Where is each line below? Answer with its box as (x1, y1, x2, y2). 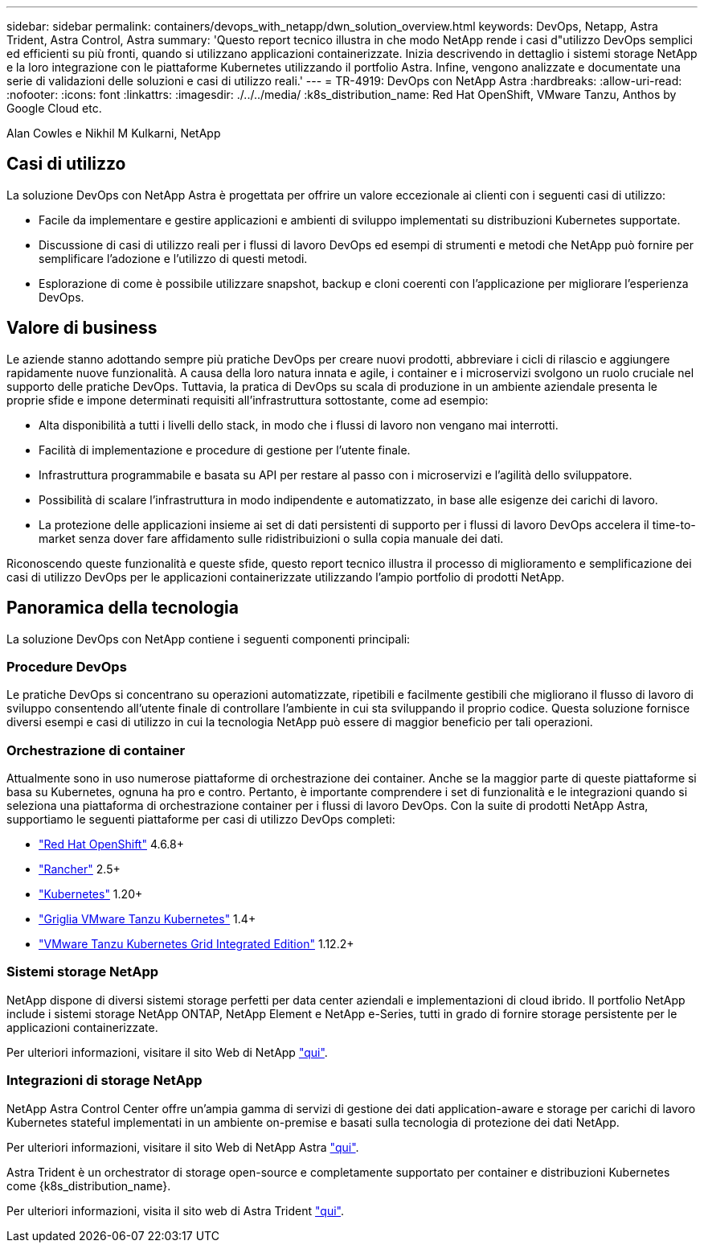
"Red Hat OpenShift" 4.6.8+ (39, 837, 184, 852)
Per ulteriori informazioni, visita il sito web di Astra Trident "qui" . (6, 1203, 345, 1218)
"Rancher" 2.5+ (39, 862, 121, 877)
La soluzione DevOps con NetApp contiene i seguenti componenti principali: (6, 631, 411, 646)
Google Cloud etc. (6, 101, 102, 115)
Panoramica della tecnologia (6, 598, 239, 618)
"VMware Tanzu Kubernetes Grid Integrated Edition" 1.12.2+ (39, 937, 354, 951)
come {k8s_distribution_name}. (6, 1178, 171, 1193)
